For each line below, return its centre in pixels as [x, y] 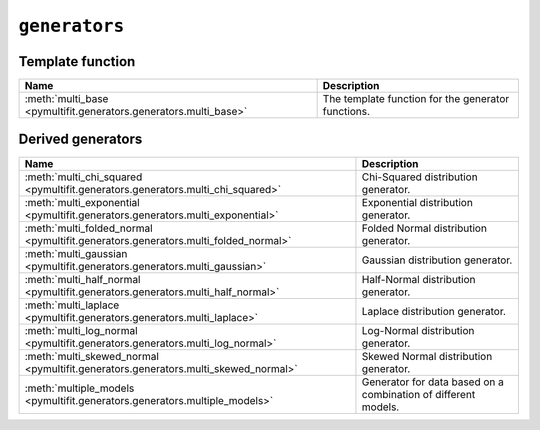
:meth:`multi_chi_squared [83, 177]
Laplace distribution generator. [434, 311]
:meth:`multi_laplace [72, 305]
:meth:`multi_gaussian [76, 253]
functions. [346, 112]
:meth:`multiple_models [79, 388]
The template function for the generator [416, 99]
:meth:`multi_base [66, 99]
